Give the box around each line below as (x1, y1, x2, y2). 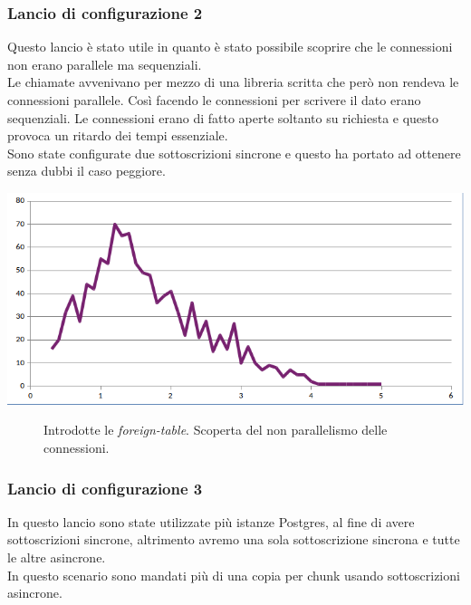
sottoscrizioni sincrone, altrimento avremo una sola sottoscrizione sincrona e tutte (7, 530, 460, 549)
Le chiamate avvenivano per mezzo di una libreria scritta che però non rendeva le (7, 72, 459, 91)
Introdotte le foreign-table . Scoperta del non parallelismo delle (43, 420, 388, 439)
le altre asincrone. (7, 548, 106, 567)
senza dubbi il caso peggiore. (7, 161, 166, 180)
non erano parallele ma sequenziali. (7, 54, 202, 73)
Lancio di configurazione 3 (7, 476, 203, 499)
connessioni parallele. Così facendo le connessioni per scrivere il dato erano (7, 91, 421, 109)
